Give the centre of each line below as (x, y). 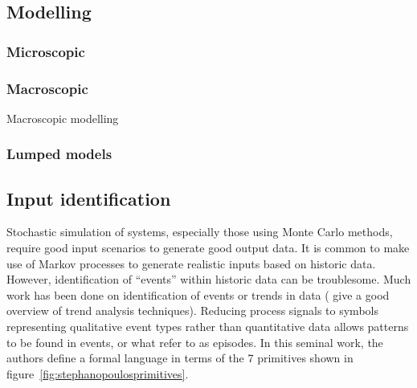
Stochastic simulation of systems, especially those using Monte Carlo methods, (200, 232)
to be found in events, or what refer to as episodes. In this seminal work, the (195, 342)
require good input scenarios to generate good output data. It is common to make (208, 248)
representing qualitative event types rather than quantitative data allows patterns (208, 327)
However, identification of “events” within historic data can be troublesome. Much (209, 279)
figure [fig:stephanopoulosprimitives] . (98, 373)
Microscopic (46, 51)
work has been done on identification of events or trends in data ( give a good (198, 294)
